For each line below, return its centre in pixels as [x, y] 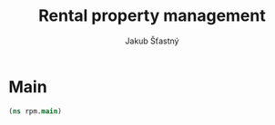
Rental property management [152, 16]
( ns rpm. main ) [36, 111]
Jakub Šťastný [152, 41]
